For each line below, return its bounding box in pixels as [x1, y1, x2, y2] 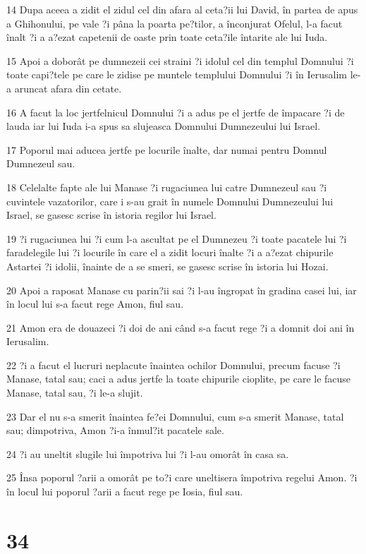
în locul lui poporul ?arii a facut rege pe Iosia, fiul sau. [6, 484, 243, 499]
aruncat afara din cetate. [14, 80, 122, 95]
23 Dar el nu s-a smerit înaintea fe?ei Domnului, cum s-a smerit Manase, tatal [6, 409, 344, 423]
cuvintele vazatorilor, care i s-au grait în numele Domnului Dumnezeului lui [6, 193, 334, 208]
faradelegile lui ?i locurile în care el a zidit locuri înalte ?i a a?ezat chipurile [6, 245, 334, 260]
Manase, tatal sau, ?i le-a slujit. [6, 385, 143, 400]
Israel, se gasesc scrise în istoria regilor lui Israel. [6, 207, 216, 222]
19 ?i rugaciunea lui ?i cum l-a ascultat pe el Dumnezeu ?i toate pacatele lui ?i [6, 231, 347, 246]
